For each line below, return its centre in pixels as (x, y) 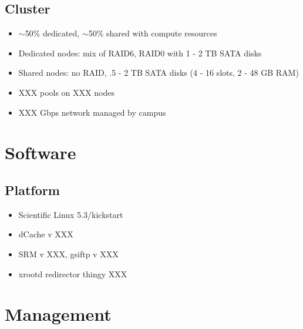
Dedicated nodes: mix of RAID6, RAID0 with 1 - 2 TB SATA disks (140, 53)
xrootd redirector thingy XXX (73, 273)
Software (41, 152)
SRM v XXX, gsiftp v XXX (68, 254)
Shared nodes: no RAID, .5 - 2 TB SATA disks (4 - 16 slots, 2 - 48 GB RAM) (159, 73)
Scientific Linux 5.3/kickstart (71, 214)
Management (58, 314)
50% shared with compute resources (153, 33)
